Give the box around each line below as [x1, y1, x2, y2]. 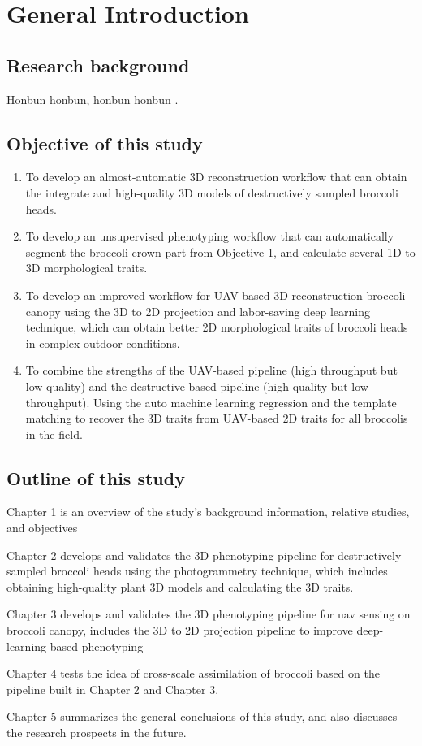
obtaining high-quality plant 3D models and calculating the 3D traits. [6, 578, 354, 595]
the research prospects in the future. [6, 724, 187, 741]
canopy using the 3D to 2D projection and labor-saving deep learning [25, 302, 370, 319]
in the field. [25, 425, 83, 442]
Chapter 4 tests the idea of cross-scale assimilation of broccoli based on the [6, 665, 380, 682]
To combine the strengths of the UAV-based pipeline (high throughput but [25, 362, 398, 379]
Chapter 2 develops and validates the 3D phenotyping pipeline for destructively [6, 546, 402, 563]
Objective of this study [6, 130, 203, 155]
